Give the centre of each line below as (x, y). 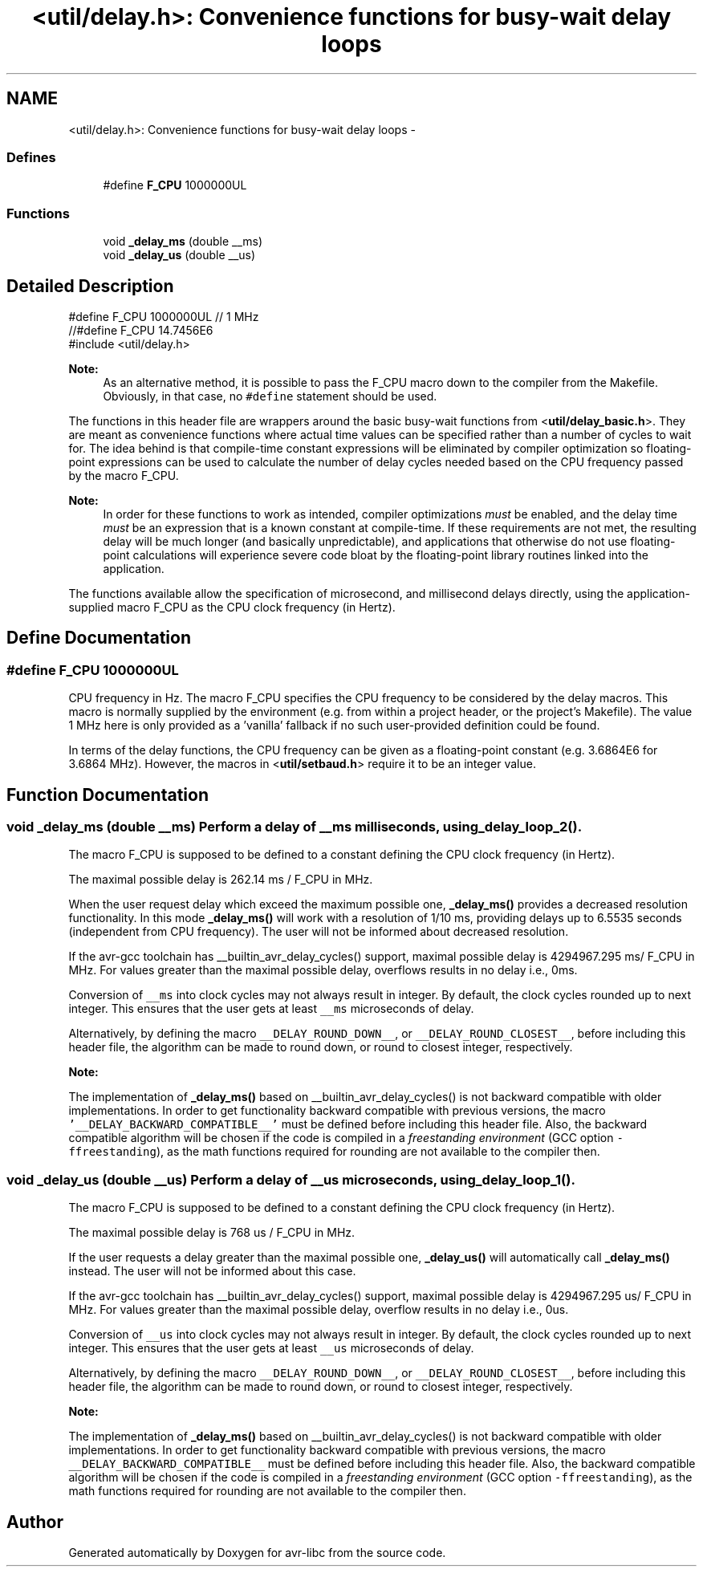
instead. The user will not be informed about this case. (212, 1271)
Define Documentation (99, 638)
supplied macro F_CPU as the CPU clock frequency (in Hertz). (232, 607)
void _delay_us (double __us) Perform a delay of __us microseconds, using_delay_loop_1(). (291, 1179)
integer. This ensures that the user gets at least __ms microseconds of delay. (271, 1009)
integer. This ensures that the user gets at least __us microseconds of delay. (271, 1348)
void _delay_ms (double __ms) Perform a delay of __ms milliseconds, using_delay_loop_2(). (295, 827)
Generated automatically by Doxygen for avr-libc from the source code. (257, 1552)
